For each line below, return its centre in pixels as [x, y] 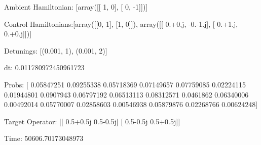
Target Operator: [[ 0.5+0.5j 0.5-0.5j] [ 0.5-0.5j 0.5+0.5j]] [92, 121]
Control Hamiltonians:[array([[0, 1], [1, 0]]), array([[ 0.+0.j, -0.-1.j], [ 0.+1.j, [121, 23]
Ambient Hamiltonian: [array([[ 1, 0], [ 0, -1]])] [76, 7]
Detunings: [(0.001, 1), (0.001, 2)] [56, 50]
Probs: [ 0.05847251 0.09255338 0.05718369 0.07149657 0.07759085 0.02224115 [125, 84]
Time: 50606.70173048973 [44, 138]
